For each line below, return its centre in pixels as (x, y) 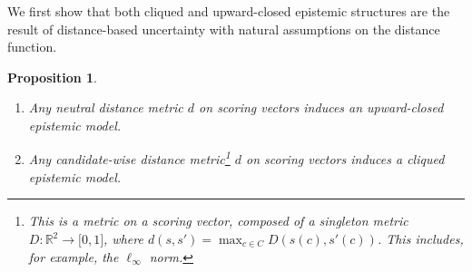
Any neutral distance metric (106, 107)
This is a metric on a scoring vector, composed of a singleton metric (218, 221)
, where (123, 238)
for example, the (74, 256)
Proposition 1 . (52, 77)
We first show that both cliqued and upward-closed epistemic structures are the (229, 11)
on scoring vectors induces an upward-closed (321, 107)
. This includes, (420, 238)
